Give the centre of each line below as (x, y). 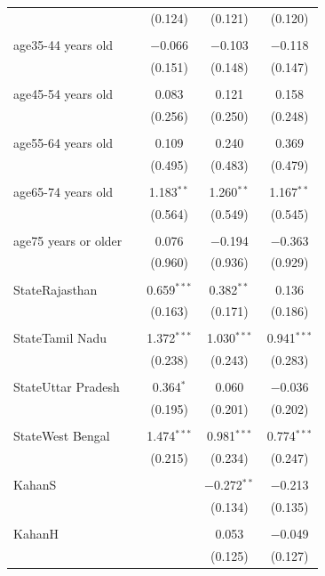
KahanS (35, 485)
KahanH (36, 534)
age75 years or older (68, 240)
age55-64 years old (63, 142)
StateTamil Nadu (60, 338)
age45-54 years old (63, 93)
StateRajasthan (55, 289)
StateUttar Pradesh (67, 387)
